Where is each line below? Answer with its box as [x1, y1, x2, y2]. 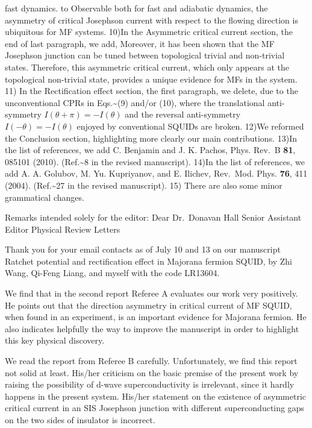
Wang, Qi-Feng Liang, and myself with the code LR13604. [5, 266, 220, 279]
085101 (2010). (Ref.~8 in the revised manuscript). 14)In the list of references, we [5, 155, 305, 168]
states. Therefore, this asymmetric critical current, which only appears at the [5, 60, 289, 73]
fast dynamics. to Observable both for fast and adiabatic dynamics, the [5, 2, 268, 14]
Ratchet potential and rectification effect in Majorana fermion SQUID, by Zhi [5, 254, 292, 267]
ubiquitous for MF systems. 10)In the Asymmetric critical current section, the [5, 25, 293, 38]
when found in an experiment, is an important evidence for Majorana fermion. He [5, 310, 307, 323]
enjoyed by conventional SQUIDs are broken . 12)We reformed [76, 119, 304, 132]
